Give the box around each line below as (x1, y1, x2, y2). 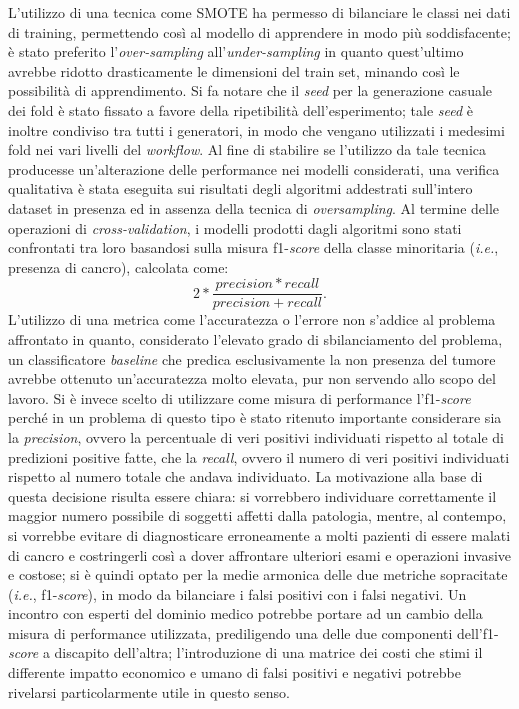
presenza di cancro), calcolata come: (8, 256, 229, 277)
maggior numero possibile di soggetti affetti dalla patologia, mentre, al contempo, (8, 505, 507, 526)
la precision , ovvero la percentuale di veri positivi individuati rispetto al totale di (8, 426, 505, 447)
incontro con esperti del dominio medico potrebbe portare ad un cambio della (8, 603, 483, 624)
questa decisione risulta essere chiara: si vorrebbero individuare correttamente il (8, 485, 497, 506)
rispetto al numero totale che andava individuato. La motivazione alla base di (8, 466, 483, 487)
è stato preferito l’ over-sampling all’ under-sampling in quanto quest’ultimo (8, 41, 464, 62)
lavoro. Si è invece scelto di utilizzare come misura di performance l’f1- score (8, 387, 471, 408)
